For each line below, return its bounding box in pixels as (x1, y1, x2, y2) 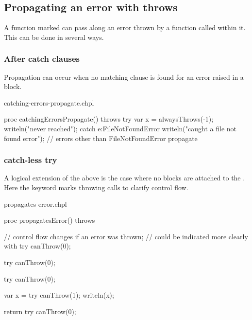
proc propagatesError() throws (4, 215, 95, 225)
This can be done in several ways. (4, 32, 104, 42)
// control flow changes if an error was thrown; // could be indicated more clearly (4, 231, 248, 241)
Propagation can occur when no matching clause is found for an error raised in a (4, 71, 244, 82)
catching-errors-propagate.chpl (4, 97, 94, 107)
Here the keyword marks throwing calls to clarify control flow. (4, 182, 188, 192)
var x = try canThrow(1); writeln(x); (4, 290, 114, 300)
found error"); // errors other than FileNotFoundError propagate (4, 133, 198, 143)
